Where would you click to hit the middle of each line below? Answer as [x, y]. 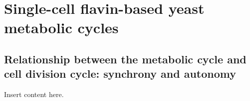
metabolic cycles [61, 27]
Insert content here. [34, 94]
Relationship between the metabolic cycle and [125, 59]
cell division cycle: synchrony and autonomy [120, 74]
